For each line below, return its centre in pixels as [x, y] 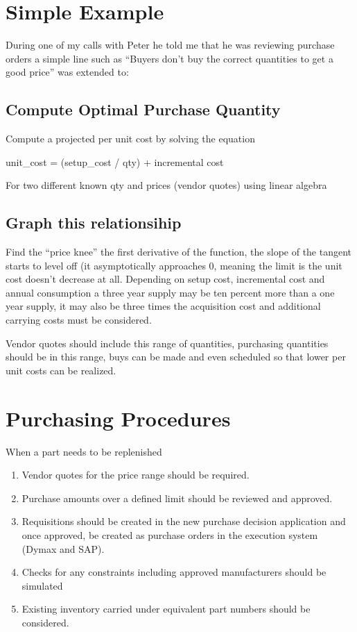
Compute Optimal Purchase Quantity [143, 109]
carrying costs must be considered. [79, 320]
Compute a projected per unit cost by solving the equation [130, 139]
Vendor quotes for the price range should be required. [136, 475]
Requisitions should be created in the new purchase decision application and [184, 521]
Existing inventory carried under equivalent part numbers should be [166, 609]
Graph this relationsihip [94, 223]
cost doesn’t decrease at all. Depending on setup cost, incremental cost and [165, 279]
